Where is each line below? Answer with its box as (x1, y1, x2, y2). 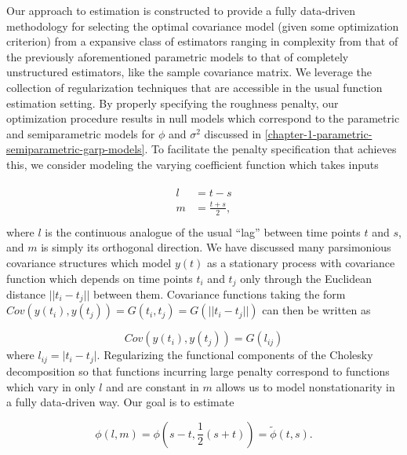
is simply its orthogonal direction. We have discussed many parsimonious (41, 239, 391, 255)
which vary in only (6, 378, 96, 394)
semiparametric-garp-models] (6, 141, 145, 157)
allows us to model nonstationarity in (216, 378, 395, 394)
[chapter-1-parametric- (264, 125, 372, 141)
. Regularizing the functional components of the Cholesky (96, 347, 373, 363)
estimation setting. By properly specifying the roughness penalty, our (6, 94, 339, 111)
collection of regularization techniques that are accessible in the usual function (6, 79, 383, 95)
